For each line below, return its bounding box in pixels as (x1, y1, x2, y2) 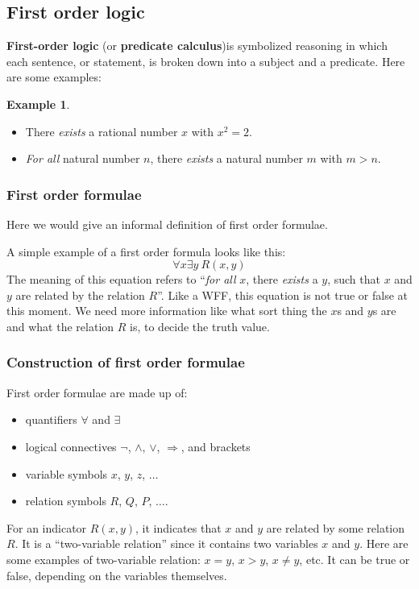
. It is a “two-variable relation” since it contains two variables (15, 535, 318, 552)
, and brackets (180, 438, 251, 454)
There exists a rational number (25, 122, 178, 139)
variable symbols (25, 465, 108, 482)
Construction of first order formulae (6, 352, 245, 372)
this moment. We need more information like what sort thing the (6, 302, 327, 319)
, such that (327, 271, 380, 288)
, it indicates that (135, 519, 222, 536)
